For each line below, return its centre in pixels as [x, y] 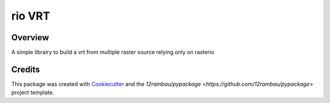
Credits [26, 69]
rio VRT [31, 16]
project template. [33, 93]
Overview [30, 37]
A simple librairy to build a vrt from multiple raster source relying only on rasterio [113, 52]
